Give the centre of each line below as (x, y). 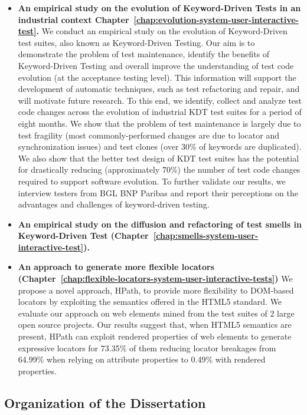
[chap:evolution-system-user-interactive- (216, 19)
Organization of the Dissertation (105, 402)
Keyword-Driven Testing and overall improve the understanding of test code (156, 65)
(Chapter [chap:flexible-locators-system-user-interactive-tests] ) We (155, 279)
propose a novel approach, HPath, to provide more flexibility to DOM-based (156, 290)
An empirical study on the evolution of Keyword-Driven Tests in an (159, 8)
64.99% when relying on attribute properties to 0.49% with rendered (142, 359)
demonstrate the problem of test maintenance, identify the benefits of (144, 54)
